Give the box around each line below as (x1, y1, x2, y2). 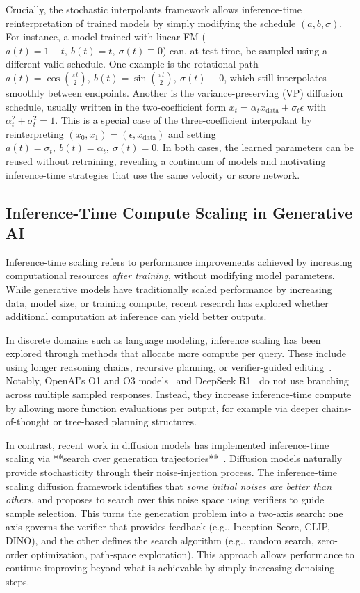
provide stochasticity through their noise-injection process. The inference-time (6, 465, 337, 480)
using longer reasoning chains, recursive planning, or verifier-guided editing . (6, 359, 332, 374)
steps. (6, 574, 30, 588)
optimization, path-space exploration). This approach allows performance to (31, 546, 354, 561)
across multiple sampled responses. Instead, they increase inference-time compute (6, 387, 352, 402)
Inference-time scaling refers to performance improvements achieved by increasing (6, 254, 353, 269)
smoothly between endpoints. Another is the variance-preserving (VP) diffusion (6, 85, 343, 100)
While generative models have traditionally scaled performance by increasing (6, 281, 332, 296)
